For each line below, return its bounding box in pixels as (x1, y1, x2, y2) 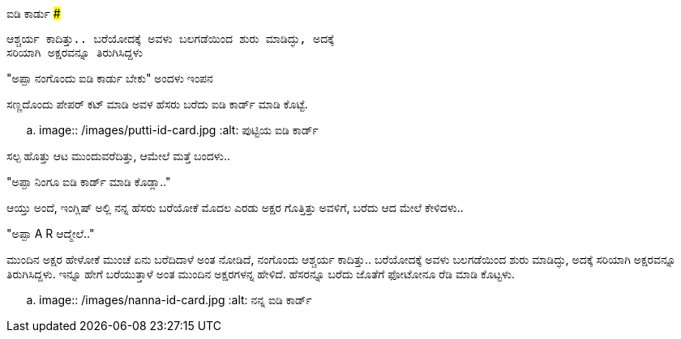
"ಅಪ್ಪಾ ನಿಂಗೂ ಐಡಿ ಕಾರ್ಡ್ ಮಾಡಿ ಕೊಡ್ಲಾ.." (6, 175, 171, 189)
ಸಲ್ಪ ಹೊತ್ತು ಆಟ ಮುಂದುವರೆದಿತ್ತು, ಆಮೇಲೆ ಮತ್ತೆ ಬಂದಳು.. (6, 149, 230, 163)
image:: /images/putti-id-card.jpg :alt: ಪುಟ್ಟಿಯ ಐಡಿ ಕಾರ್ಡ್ (39, 123, 319, 137)
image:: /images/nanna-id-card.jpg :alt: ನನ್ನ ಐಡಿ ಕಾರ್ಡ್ (39, 293, 312, 307)
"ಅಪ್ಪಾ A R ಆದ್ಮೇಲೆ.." (6, 227, 95, 240)
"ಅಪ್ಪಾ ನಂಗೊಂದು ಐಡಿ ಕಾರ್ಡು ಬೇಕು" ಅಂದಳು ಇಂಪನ (6, 71, 213, 85)
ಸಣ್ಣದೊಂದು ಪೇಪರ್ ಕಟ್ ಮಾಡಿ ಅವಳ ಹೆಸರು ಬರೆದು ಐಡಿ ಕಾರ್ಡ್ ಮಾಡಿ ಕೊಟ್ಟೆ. (6, 97, 308, 111)
